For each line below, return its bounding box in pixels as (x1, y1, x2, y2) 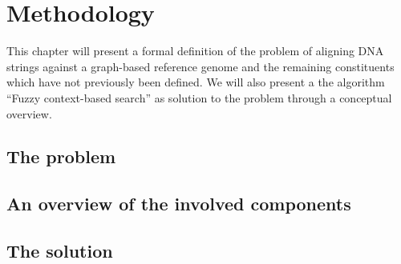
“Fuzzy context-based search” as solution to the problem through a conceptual (6, 89, 392, 106)
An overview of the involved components (6, 191, 351, 216)
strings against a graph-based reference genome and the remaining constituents (6, 58, 395, 74)
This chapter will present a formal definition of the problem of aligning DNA (6, 42, 384, 59)
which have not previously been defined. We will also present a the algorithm (6, 74, 385, 90)
